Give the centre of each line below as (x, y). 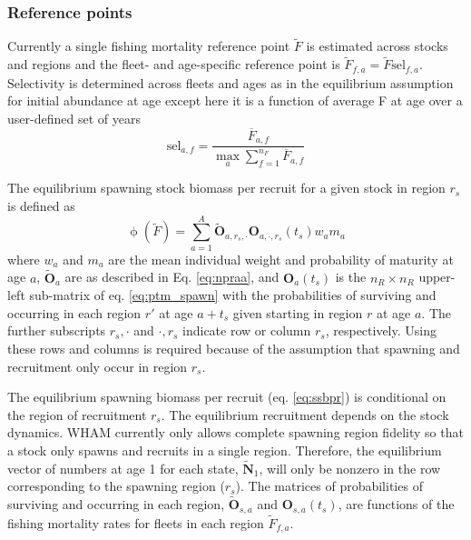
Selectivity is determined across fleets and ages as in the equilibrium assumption (231, 82)
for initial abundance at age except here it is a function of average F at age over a (235, 100)
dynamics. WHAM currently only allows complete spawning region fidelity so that (235, 432)
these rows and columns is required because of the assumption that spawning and (234, 348)
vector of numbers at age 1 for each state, (123, 468)
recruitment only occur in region (98, 366)
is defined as (41, 206)
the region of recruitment (77, 414)
